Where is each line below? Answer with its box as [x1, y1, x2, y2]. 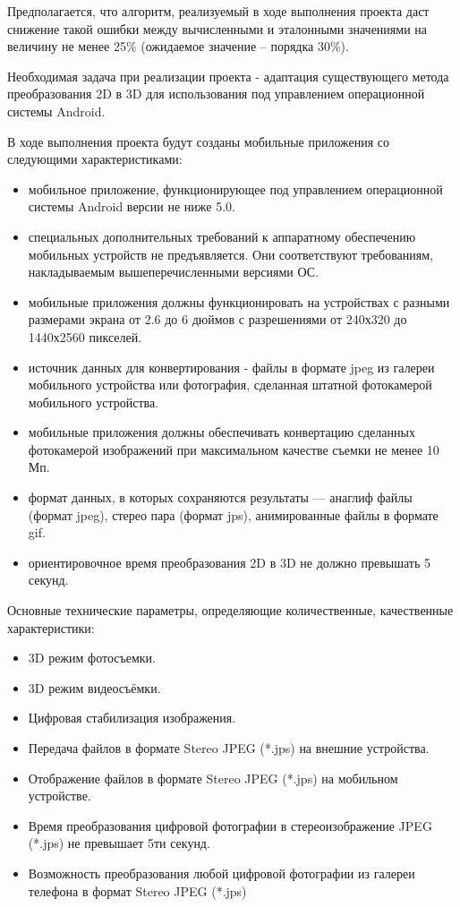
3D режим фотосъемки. [28, 648, 156, 667]
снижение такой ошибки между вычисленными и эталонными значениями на [7, 19, 428, 38]
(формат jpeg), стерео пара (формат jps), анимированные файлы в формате [28, 505, 439, 524]
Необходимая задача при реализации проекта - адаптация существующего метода [7, 66, 449, 85]
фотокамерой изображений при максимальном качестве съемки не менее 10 [28, 440, 439, 458]
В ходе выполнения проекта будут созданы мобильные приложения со [7, 132, 390, 150]
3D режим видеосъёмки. [28, 678, 161, 697]
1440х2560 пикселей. [28, 327, 142, 346]
